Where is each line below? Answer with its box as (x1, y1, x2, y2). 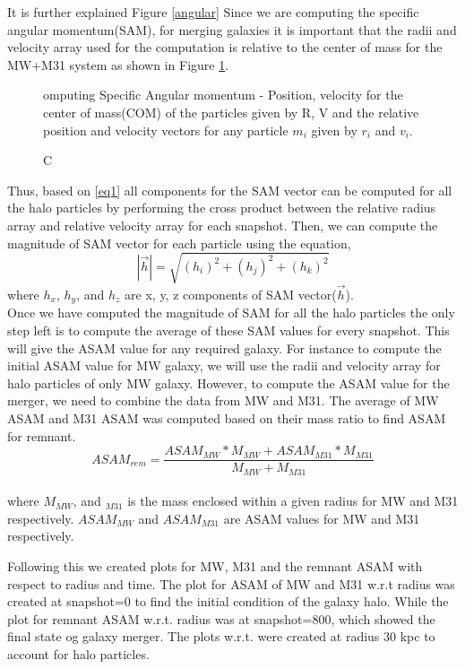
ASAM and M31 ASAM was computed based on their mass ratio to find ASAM (7, 408, 446, 427)
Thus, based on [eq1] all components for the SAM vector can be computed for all (7, 180, 452, 199)
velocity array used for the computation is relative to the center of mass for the (7, 38, 443, 56)
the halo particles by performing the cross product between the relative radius (7, 198, 436, 217)
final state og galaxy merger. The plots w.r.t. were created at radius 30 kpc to (7, 627, 435, 646)
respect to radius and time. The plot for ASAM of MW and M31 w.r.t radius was (7, 574, 455, 593)
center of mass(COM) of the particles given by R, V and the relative (43, 102, 419, 121)
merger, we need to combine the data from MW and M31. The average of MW (7, 391, 439, 410)
